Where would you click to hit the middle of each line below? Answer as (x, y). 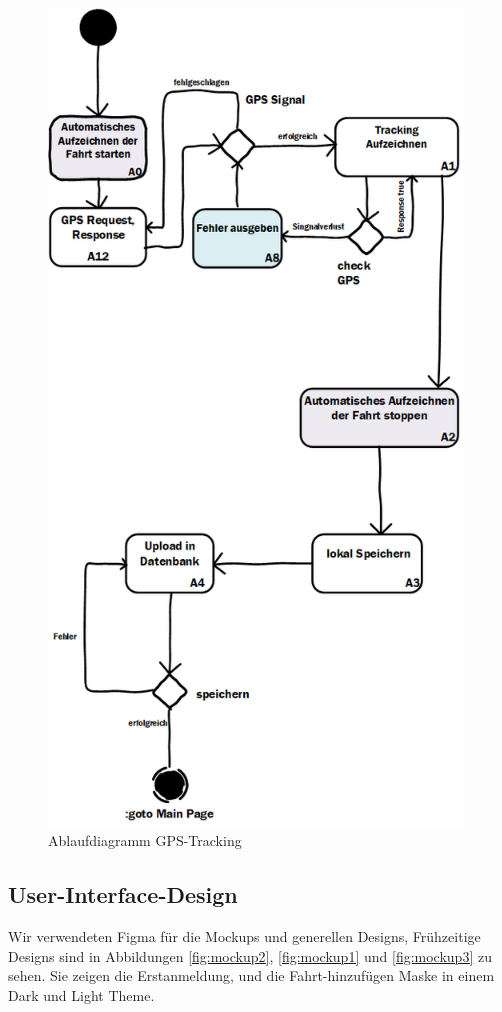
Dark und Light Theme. (81, 994)
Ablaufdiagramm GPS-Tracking (145, 840)
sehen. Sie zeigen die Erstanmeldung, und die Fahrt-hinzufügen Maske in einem (251, 975)
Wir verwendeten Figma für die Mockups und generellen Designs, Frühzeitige (244, 936)
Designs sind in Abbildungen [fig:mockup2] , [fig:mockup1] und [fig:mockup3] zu (250, 955)
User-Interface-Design (123, 894)
